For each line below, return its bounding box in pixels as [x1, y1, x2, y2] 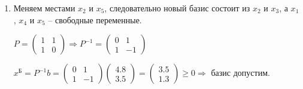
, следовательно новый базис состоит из [104, 2, 250, 14]
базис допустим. [211, 66, 270, 79]
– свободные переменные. [48, 13, 142, 26]
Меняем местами [13, 2, 75, 14]
